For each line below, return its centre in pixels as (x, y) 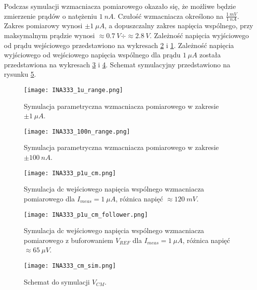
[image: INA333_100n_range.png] (77, 131)
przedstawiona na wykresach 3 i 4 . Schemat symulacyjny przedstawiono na (117, 64)
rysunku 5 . (20, 74)
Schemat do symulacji (57, 281)
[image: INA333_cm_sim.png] (70, 266)
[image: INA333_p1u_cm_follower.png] (86, 215)
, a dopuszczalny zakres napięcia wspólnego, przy (179, 25)
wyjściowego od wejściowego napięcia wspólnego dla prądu (92, 55)
